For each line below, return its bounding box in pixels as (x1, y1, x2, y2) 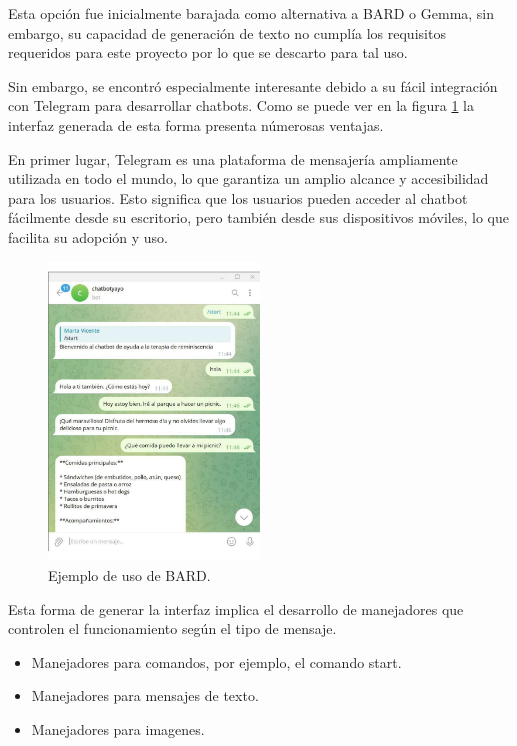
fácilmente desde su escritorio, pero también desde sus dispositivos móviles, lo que (8, 207, 509, 228)
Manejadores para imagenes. (31, 719, 205, 740)
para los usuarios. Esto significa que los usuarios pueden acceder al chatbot (8, 187, 468, 208)
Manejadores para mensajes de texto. (31, 685, 259, 706)
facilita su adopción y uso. (8, 226, 169, 247)
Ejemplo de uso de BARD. (48, 565, 211, 586)
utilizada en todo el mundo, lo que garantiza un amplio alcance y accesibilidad (8, 168, 489, 189)
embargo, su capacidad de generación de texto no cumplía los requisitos (8, 22, 446, 43)
